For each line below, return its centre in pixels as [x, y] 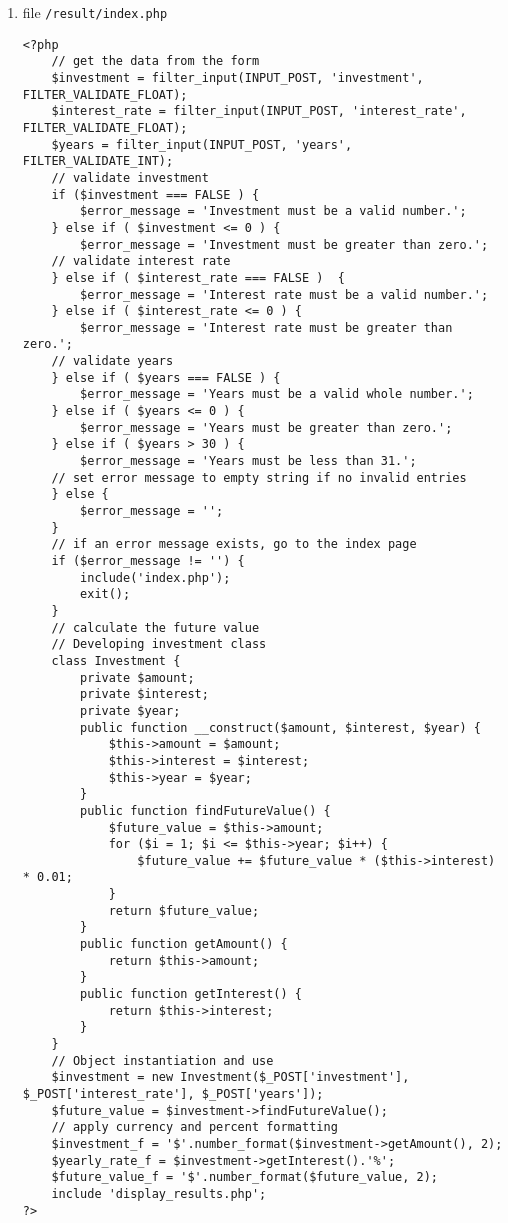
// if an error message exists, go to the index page [234, 544]
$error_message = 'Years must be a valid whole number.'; [277, 394]
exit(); [105, 594]
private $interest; [144, 694]
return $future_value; [184, 910]
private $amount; [137, 677]
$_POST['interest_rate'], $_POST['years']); [173, 1094]
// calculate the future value [155, 627]
